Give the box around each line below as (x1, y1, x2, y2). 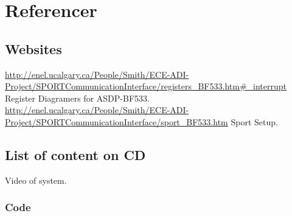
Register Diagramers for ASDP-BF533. (5, 91, 150, 104)
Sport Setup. (231, 115, 278, 128)
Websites (5, 39, 62, 58)
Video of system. (5, 173, 67, 186)
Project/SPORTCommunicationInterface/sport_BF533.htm (5, 115, 228, 128)
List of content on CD (5, 145, 146, 164)
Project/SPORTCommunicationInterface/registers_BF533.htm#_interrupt (5, 80, 287, 92)
